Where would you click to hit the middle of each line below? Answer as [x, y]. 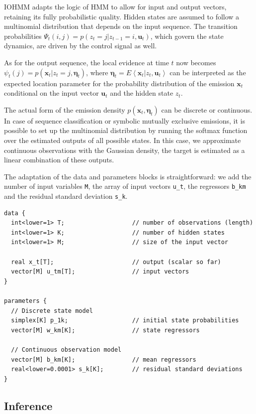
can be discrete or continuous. [207, 109]
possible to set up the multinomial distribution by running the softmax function [126, 130]
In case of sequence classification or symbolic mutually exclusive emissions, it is [125, 120]
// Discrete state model [52, 311]
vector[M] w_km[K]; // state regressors [105, 330]
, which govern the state [187, 36]
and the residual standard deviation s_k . [66, 196]
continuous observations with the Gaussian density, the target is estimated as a [125, 150]
